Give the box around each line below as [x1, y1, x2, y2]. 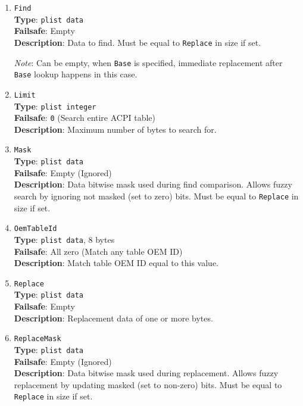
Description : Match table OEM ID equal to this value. [14, 257, 219, 269]
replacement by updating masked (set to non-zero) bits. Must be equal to [14, 378, 282, 391]
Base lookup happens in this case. [14, 68, 138, 80]
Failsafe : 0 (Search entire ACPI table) [14, 111, 155, 124]
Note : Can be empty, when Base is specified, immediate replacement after [14, 56, 283, 68]
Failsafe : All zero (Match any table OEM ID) [14, 245, 183, 257]
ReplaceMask [14, 335, 61, 343]
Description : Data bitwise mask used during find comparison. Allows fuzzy [14, 178, 292, 190]
